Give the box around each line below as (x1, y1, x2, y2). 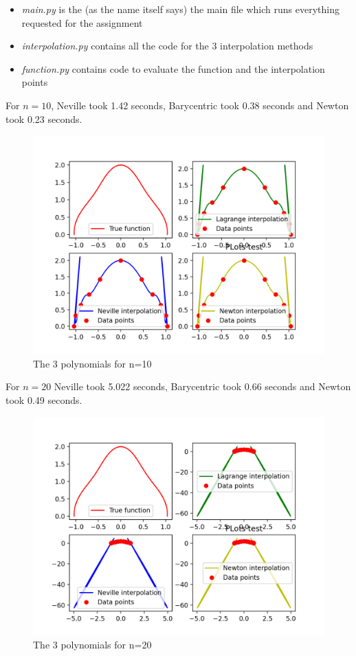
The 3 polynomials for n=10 (33, 356, 152, 370)
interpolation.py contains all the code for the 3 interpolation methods (21, 38, 313, 53)
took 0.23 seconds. (5, 111, 82, 126)
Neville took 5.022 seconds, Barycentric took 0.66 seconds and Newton (54, 379, 351, 394)
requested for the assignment (21, 15, 143, 30)
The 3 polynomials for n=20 (33, 637, 152, 652)
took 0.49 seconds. (5, 392, 82, 407)
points (21, 75, 48, 89)
